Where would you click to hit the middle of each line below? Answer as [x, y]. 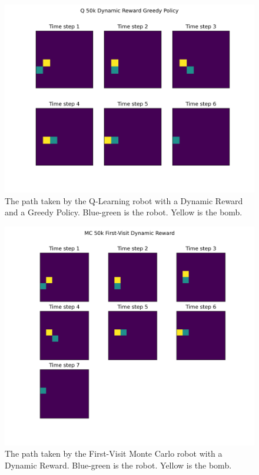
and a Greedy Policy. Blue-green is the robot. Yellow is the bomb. [124, 212]
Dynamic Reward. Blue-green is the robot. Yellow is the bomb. [118, 465]
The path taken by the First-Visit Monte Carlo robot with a [114, 453]
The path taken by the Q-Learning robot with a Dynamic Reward [124, 200]
